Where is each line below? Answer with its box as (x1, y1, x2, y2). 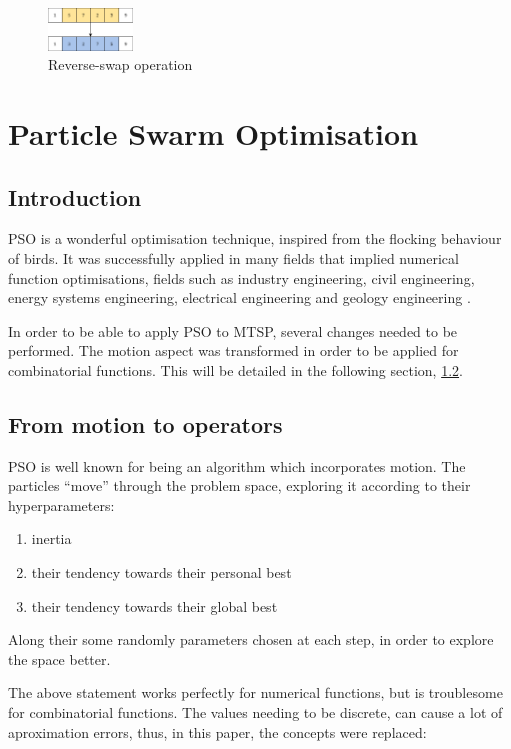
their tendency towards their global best (31, 595, 278, 616)
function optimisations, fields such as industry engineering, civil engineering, (8, 267, 475, 288)
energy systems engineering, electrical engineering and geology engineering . (8, 287, 471, 308)
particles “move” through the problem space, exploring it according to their (8, 475, 471, 496)
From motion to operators (8, 408, 283, 439)
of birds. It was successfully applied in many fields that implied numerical (8, 247, 459, 268)
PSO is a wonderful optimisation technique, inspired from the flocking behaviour (8, 228, 502, 249)
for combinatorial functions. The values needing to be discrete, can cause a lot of (8, 702, 503, 723)
